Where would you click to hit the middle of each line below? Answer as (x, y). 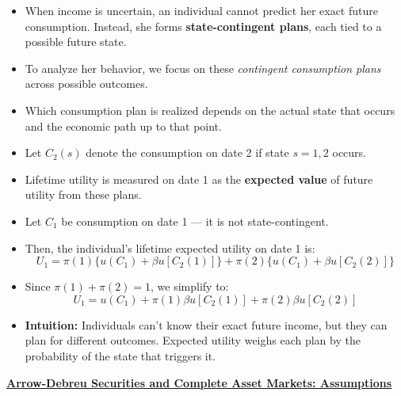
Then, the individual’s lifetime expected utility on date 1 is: (170, 247)
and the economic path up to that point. (123, 126)
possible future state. (76, 42)
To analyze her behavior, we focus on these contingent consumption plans (203, 68)
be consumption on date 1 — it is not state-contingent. (195, 221)
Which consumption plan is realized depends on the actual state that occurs (210, 110)
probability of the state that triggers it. (120, 355)
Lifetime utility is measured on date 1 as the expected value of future (199, 179)
